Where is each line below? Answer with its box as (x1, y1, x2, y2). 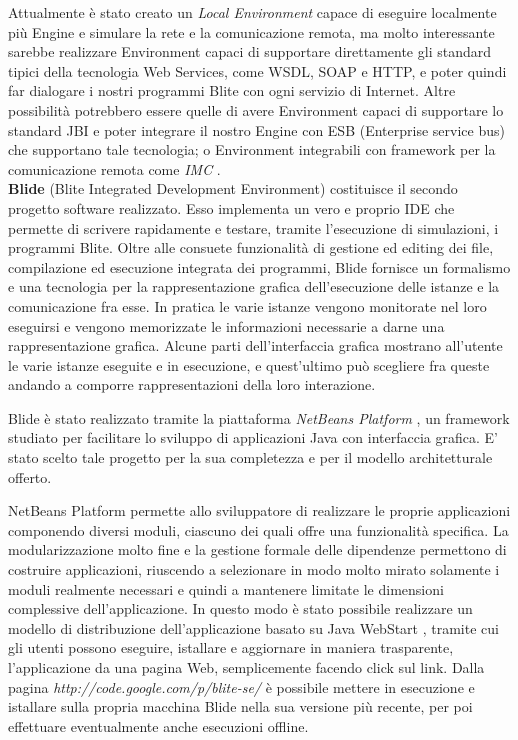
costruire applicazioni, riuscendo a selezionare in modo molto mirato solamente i (8, 559, 500, 580)
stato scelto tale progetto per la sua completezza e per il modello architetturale (8, 447, 493, 468)
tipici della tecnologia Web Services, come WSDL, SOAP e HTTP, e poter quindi (8, 60, 507, 81)
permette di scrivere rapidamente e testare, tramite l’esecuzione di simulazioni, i (8, 217, 499, 238)
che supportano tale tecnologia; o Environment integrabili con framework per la (8, 139, 496, 160)
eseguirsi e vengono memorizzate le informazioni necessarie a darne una (8, 315, 445, 336)
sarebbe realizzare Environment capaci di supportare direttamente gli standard (8, 41, 491, 62)
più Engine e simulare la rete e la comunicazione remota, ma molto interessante (8, 21, 495, 42)
